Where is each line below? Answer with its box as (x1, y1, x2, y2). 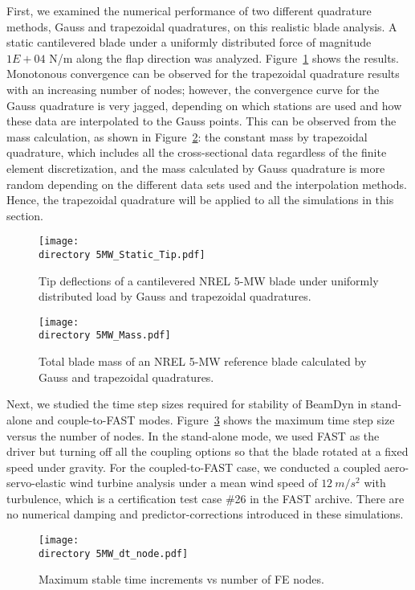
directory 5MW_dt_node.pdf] (39, 547, 189, 559)
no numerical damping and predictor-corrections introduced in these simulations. (6, 506, 404, 522)
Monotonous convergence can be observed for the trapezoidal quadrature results (6, 65, 400, 82)
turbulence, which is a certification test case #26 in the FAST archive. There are (6, 490, 405, 506)
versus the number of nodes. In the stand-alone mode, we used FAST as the (6, 427, 380, 444)
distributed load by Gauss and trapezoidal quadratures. (39, 288, 311, 305)
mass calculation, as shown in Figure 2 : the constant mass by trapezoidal (6, 128, 368, 145)
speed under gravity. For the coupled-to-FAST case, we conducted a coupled (6, 458, 381, 475)
